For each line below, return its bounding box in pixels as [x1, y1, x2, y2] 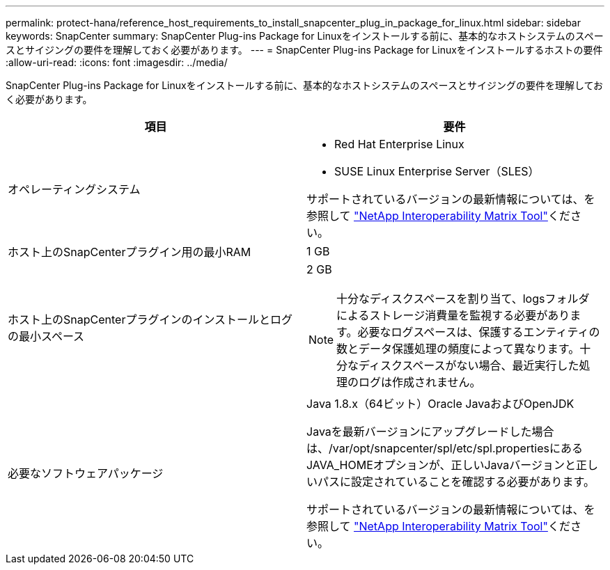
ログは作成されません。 [359, 375, 481, 389]
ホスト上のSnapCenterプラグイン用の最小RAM [8, 245, 251, 259]
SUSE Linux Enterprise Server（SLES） [334, 164, 540, 178]
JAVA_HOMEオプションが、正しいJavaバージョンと [306, 458, 576, 472]
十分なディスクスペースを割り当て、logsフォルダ [336, 292, 590, 306]
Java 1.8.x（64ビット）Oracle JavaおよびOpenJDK [306, 397, 574, 411]
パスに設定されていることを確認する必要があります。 [318, 475, 595, 489]
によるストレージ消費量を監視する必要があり [336, 308, 570, 322]
